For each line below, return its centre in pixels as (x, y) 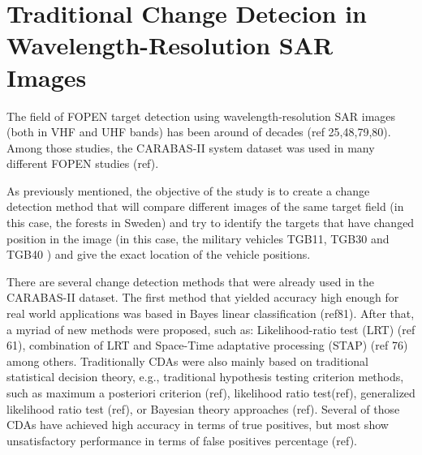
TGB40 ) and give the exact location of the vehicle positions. (159, 254)
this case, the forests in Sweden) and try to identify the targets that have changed (211, 223)
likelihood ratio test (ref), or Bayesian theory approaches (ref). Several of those (203, 408)
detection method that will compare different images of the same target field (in (205, 206)
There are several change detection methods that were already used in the (191, 281)
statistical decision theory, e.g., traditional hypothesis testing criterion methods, (205, 377)
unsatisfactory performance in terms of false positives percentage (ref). (182, 440)
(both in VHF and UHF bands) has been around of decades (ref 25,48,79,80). (199, 132)
